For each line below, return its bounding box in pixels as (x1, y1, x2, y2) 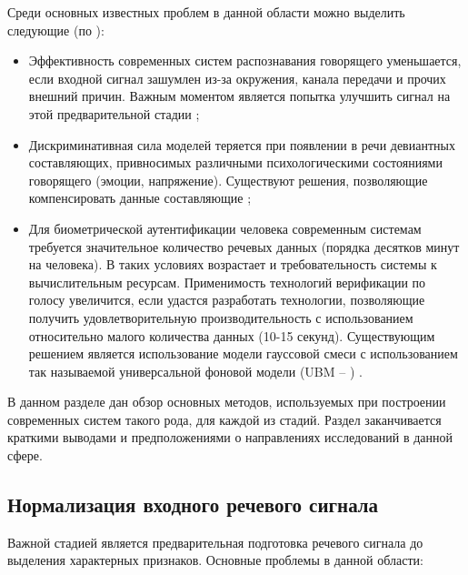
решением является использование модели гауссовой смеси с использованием (28, 344, 458, 363)
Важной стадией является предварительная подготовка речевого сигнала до (7, 532, 423, 551)
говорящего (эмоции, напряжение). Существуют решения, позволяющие (28, 170, 428, 189)
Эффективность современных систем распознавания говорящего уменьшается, (28, 51, 462, 70)
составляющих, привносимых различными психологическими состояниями (28, 153, 443, 172)
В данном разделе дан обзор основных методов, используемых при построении (7, 392, 446, 411)
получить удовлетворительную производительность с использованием (28, 308, 413, 327)
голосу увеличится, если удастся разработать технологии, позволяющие (28, 290, 425, 309)
